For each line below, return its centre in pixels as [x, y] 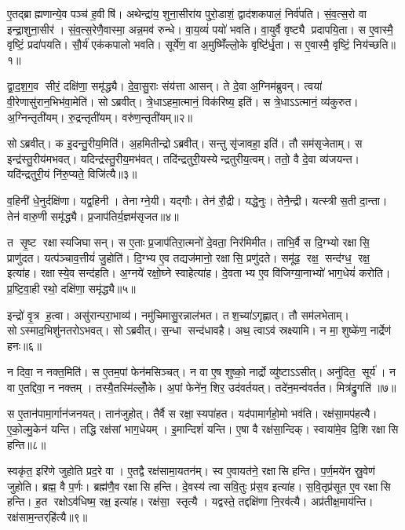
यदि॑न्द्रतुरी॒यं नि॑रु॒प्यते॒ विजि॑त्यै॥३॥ [72, 174]
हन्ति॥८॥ [27, 444]
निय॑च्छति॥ [374, 44]
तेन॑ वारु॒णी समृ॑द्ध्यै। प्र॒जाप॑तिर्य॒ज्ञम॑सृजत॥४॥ [93, 216]
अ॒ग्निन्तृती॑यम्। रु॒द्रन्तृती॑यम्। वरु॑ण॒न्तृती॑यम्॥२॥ [100, 117]
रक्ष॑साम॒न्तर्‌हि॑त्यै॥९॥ [47, 517]
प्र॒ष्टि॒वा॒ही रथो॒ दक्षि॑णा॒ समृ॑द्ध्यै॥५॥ [71, 288]
